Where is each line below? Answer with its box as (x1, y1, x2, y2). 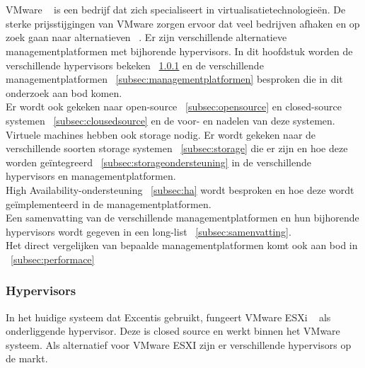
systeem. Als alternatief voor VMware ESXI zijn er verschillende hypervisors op (6, 337, 352, 352)
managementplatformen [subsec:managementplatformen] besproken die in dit (6, 71, 343, 86)
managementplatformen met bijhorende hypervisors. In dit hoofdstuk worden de (6, 43, 353, 58)
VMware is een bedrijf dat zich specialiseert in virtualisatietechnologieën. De (6, 2, 346, 17)
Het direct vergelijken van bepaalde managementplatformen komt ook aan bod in (6, 238, 358, 253)
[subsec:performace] (11, 251, 95, 266)
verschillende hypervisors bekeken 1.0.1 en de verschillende (6, 57, 264, 72)
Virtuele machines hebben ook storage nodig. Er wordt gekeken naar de (6, 127, 316, 142)
